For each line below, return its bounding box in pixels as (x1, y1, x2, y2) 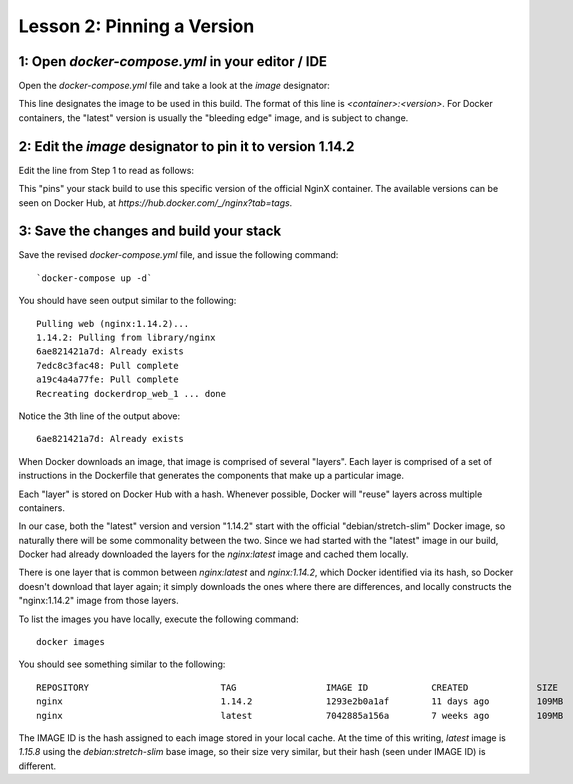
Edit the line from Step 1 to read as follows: (18, 164, 195, 176)
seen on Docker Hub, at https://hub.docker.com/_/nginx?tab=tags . (18, 196, 293, 209)
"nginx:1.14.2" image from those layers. (18, 595, 179, 607)
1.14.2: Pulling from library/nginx (36, 332, 216, 343)
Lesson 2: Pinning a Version (18, 15, 255, 37)
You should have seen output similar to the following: (18, 295, 237, 307)
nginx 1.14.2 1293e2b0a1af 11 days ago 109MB (36, 696, 564, 707)
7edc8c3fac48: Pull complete (36, 360, 179, 371)
